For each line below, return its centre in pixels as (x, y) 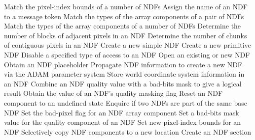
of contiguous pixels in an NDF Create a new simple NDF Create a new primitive (127, 45)
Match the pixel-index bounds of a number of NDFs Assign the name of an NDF (126, 6)
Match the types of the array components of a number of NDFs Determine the (123, 26)
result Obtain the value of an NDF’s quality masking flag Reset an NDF (113, 93)
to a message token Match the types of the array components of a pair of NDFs (124, 16)
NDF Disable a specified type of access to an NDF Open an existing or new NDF (127, 54)
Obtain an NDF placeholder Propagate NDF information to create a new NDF (123, 64)
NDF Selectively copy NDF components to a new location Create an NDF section (128, 131)
